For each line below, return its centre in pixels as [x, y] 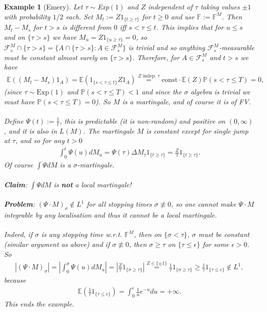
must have [19, 101]
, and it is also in [31, 130]
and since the [162, 92]
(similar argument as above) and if [57, 244]
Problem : [20, 204]
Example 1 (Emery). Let [44, 6]
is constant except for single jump [197, 130]
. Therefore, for [156, 57]
